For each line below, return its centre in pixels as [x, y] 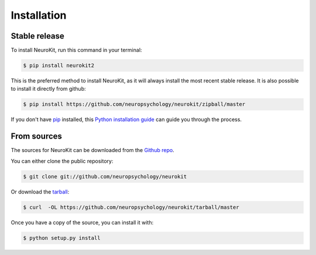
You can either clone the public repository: [62, 161]
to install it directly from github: [48, 89]
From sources [37, 137]
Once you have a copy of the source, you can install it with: [82, 222]
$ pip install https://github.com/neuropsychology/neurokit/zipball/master [134, 104]
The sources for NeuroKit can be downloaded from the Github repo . [93, 150]
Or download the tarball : [40, 192]
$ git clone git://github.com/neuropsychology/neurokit [105, 176]
